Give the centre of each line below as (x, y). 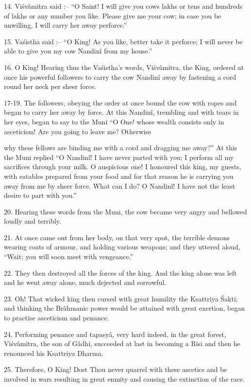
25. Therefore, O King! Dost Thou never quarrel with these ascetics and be (116, 369)
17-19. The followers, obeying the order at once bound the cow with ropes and (120, 102)
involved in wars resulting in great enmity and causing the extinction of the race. (124, 379)
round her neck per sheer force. (50, 86)
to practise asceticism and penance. (57, 318)
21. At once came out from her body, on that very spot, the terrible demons (117, 237)
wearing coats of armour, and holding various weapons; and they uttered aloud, (122, 247)
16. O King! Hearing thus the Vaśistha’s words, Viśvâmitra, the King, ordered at (124, 67)
